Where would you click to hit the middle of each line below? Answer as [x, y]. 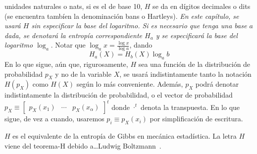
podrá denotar [217, 84]
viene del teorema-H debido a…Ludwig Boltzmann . [83, 145]
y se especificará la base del [197, 35]
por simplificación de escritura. [196, 119]
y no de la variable [83, 74]
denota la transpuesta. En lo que [190, 107]
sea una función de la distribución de [194, 64]
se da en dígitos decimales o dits [202, 6]
